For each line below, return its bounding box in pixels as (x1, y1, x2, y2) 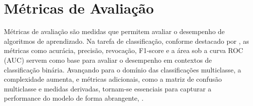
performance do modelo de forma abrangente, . (4, 93, 144, 103)
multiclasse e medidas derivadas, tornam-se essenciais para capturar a (4, 83, 212, 93)
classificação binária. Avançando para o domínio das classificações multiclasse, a (4, 64, 241, 74)
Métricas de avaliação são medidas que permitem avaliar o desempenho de (4, 26, 225, 36)
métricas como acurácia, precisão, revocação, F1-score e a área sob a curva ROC (4, 45, 243, 55)
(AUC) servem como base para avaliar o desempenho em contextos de (4, 54, 212, 65)
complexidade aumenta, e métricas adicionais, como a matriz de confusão (4, 74, 222, 84)
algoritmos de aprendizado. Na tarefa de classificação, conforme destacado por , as (4, 35, 249, 46)
